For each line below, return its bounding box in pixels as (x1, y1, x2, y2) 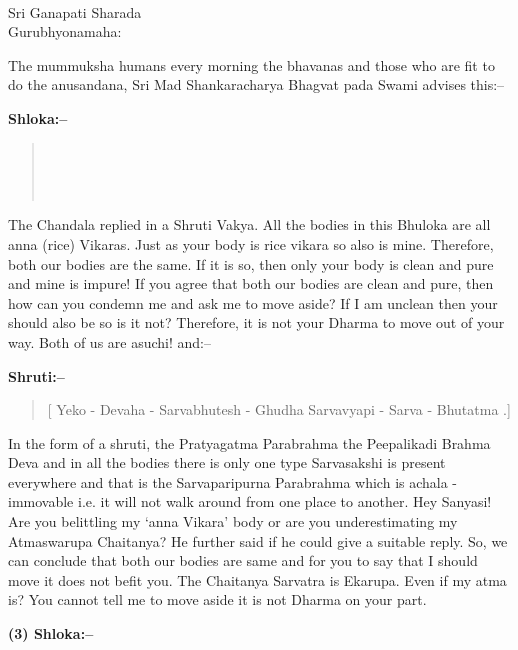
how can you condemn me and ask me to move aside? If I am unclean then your (8, 292, 498, 313)
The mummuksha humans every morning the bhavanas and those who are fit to (8, 54, 495, 75)
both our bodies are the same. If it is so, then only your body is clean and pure (8, 253, 494, 274)
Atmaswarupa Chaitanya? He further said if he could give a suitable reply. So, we (8, 530, 508, 551)
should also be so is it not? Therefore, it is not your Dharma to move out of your (8, 312, 505, 333)
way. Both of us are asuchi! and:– (8, 331, 211, 352)
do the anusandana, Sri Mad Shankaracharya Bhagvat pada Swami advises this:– (8, 74, 505, 95)
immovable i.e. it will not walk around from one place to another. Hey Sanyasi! (8, 491, 492, 512)
